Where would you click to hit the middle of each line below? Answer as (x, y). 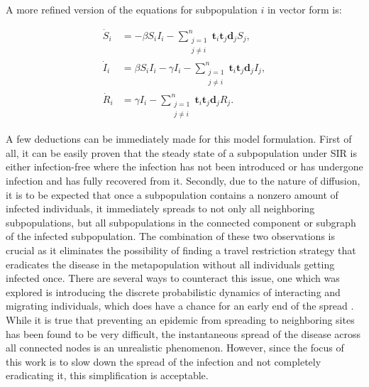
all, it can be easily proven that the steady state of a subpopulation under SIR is (181, 152)
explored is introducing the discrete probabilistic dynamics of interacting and (173, 291)
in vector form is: (304, 9)
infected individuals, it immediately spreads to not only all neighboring (160, 208)
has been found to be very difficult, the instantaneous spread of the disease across (183, 333)
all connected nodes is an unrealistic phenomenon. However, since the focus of (175, 348)
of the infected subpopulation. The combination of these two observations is (170, 236)
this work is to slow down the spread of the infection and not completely (164, 361)
